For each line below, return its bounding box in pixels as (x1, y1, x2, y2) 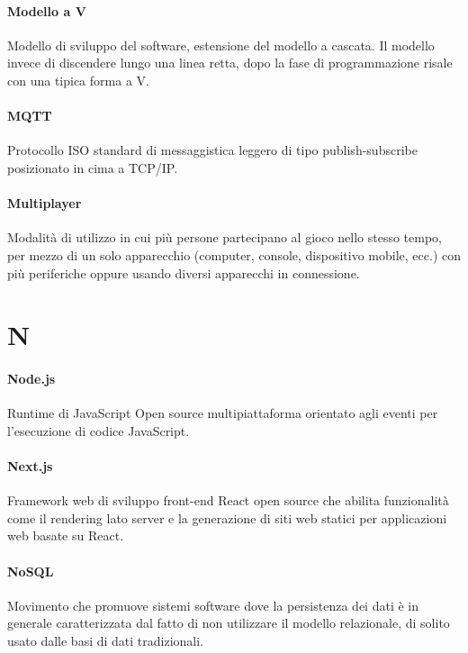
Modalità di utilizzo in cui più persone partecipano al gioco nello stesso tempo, (7, 228, 443, 247)
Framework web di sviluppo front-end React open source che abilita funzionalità (7, 491, 449, 510)
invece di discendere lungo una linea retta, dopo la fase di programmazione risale (7, 53, 453, 72)
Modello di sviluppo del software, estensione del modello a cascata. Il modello (7, 35, 435, 54)
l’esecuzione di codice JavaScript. (7, 421, 190, 440)
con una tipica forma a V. (7, 70, 149, 89)
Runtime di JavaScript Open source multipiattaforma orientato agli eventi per (7, 404, 438, 422)
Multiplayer (7, 194, 82, 213)
